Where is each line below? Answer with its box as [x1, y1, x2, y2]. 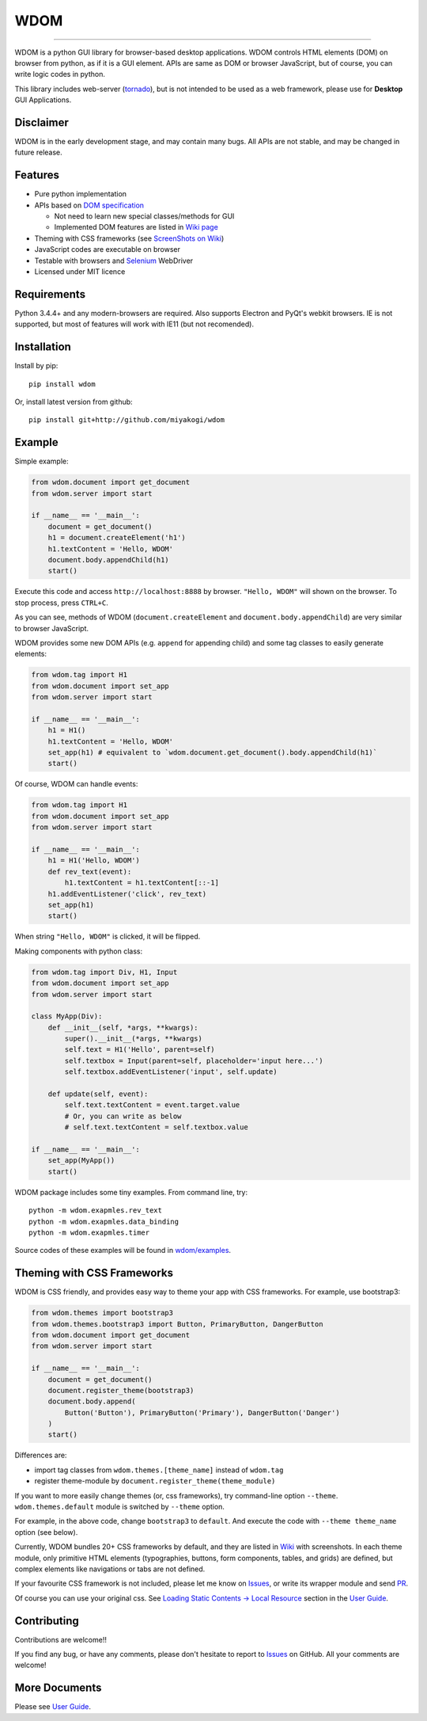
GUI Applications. [14, 95, 72, 105]
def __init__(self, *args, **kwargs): [47, 1022, 198, 1032]
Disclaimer [14, 116, 69, 129]
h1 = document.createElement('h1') [47, 533, 186, 543]
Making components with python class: [14, 946, 143, 956]
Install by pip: [14, 361, 59, 371]
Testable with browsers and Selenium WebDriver [34, 256, 194, 265]
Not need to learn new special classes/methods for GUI [54, 211, 235, 221]
